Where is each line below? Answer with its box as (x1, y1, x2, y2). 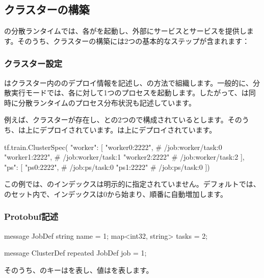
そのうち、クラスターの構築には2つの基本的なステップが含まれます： (17, 35, 250, 46)
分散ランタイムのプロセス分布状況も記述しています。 (18, 97, 196, 108)
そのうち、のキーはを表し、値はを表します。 (4, 264, 153, 275)
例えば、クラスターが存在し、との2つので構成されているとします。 (4, 114, 228, 125)
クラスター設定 (4, 57, 63, 70)
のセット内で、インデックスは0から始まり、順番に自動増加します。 (4, 188, 228, 199)
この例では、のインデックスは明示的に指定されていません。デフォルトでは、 (4, 179, 260, 189)
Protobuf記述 (4, 210, 59, 223)
